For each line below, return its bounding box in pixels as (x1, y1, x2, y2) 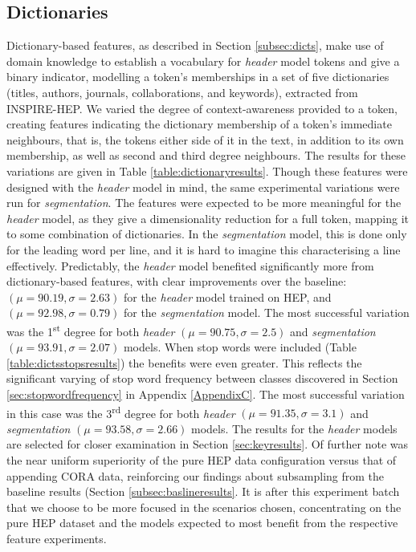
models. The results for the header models (191, 420, 398, 436)
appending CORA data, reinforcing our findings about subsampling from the (6, 467, 385, 484)
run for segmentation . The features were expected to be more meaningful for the (6, 194, 402, 211)
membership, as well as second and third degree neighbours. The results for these (6, 147, 406, 164)
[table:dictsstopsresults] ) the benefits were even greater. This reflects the (6, 354, 362, 371)
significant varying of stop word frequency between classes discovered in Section (6, 370, 398, 387)
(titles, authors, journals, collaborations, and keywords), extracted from (6, 83, 358, 100)
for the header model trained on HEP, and (123, 288, 332, 305)
